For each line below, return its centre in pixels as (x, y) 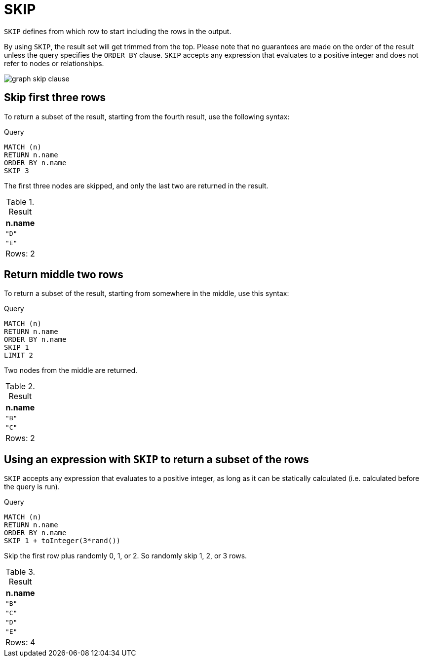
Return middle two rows (64, 275)
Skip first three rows (55, 98)
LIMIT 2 (19, 355)
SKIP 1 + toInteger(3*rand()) (62, 541)
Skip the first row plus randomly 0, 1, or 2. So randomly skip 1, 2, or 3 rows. (126, 556)
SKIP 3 (17, 170)
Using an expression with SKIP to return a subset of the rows (156, 459)
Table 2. (20, 386)
